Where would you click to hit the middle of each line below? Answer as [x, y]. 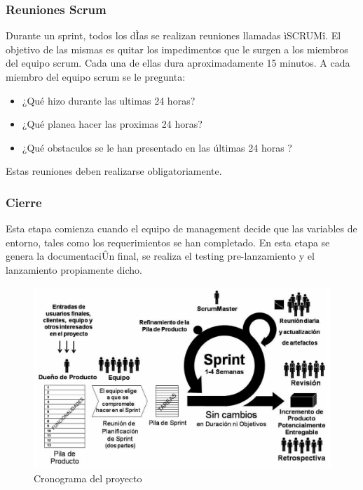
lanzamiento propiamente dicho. [74, 269]
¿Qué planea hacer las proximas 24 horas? [112, 124]
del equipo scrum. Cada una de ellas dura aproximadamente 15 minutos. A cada [178, 63]
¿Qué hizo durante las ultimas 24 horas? [109, 100]
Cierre [24, 202]
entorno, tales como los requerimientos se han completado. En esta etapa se [168, 242]
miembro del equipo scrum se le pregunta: [96, 77]
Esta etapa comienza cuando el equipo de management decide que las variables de [181, 229]
